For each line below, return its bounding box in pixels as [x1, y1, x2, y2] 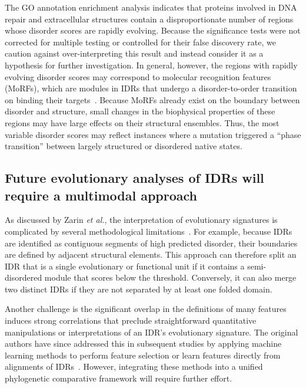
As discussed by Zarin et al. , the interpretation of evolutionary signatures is [5, 213, 278, 226]
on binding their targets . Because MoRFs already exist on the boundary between [5, 93, 300, 106]
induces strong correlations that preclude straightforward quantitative [5, 314, 257, 327]
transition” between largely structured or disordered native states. [5, 140, 242, 152]
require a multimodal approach [5, 186, 197, 204]
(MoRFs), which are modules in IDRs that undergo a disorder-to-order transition [5, 82, 297, 94]
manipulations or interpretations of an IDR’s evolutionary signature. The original [5, 325, 298, 338]
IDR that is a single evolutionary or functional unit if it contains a [5, 259, 245, 272]
